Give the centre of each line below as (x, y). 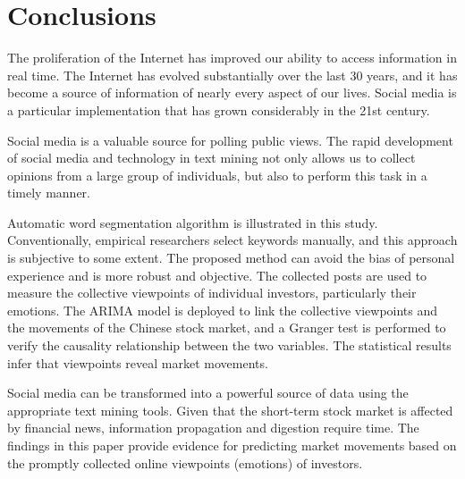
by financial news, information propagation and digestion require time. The (213, 428)
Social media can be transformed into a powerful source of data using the (208, 393)
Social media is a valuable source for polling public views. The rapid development (230, 140)
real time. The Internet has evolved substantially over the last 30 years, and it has (232, 75)
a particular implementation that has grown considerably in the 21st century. (219, 109)
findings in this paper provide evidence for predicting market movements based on (232, 445)
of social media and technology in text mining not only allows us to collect (211, 158)
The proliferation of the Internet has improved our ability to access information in (232, 58)
